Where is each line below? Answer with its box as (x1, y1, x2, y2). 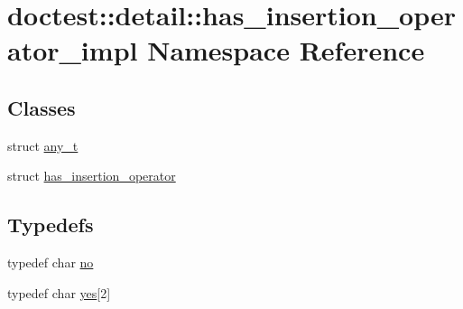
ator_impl (7, 32, 138, 69)
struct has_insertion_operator (7, 166, 176, 185)
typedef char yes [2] (7, 283, 111, 302)
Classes (7, 93, 76, 121)
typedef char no (7, 253, 94, 272)
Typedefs (7, 211, 94, 239)
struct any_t (7, 136, 79, 154)
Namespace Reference (147, 32, 425, 69)
